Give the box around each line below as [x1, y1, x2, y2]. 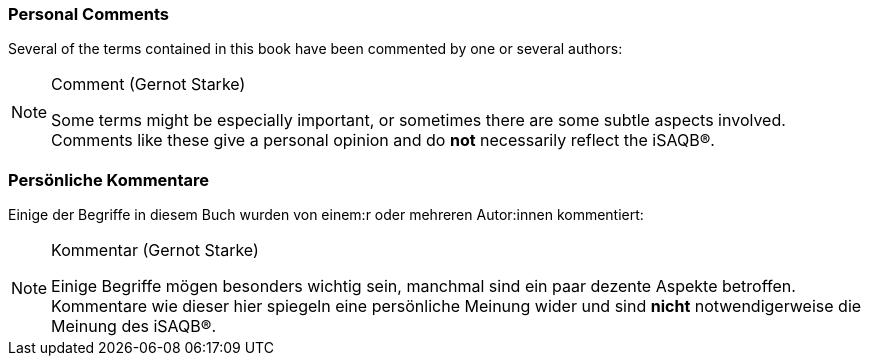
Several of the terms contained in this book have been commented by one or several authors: [8, 40, 623, 58]
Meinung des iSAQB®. [51, 316, 217, 337]
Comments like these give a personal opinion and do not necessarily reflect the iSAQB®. [51, 130, 715, 151]
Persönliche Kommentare [8, 169, 210, 190]
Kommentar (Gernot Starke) [51, 240, 259, 261]
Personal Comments [8, 4, 170, 24]
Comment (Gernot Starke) [51, 74, 246, 95]
